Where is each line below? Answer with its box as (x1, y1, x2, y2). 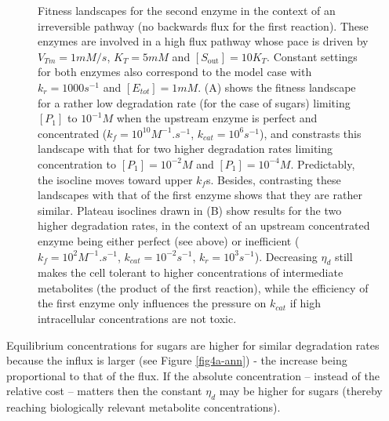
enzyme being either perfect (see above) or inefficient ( (38, 232, 300, 249)
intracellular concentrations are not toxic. (38, 310, 237, 327)
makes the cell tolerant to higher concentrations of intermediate (38, 264, 344, 281)
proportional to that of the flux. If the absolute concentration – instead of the (6, 367, 380, 383)
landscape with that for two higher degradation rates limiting (38, 140, 333, 157)
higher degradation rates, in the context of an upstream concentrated (38, 217, 370, 234)
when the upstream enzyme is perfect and (116, 110, 318, 126)
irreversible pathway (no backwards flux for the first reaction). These (38, 17, 369, 34)
